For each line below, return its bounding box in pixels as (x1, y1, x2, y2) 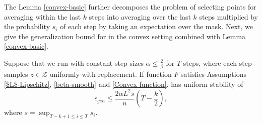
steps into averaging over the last (89, 11, 191, 22)
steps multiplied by (199, 11, 258, 22)
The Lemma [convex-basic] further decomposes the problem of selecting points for (4, 2, 256, 12)
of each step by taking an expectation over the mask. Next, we (60, 21, 253, 32)
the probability (4, 21, 50, 32)
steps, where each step (183, 57, 252, 68)
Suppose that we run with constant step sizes (4, 57, 144, 68)
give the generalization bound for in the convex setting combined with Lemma (4, 31, 246, 41)
